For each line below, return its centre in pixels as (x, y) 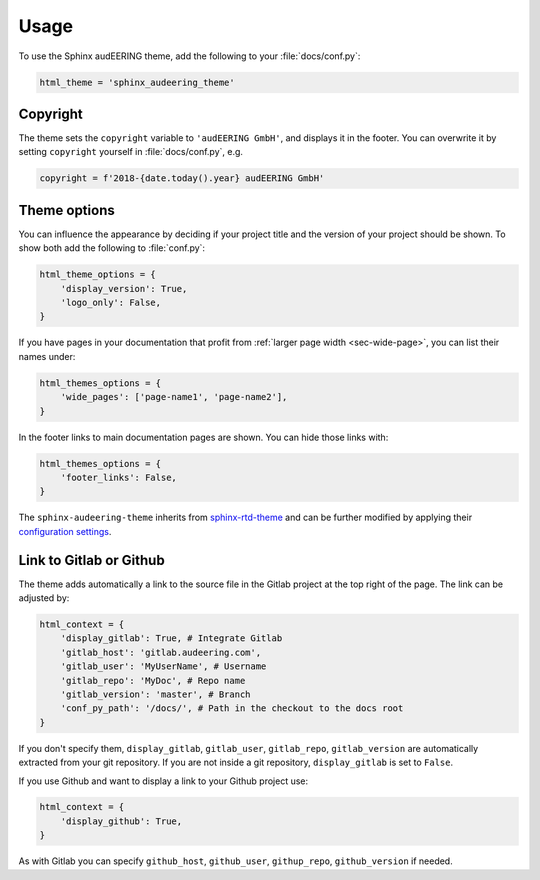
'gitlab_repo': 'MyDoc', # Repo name (153, 680)
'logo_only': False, (111, 303)
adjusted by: (44, 598)
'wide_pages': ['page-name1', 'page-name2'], (174, 397)
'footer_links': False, (118, 477)
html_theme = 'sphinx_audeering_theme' (137, 82)
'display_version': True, (124, 288)
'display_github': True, (121, 821)
